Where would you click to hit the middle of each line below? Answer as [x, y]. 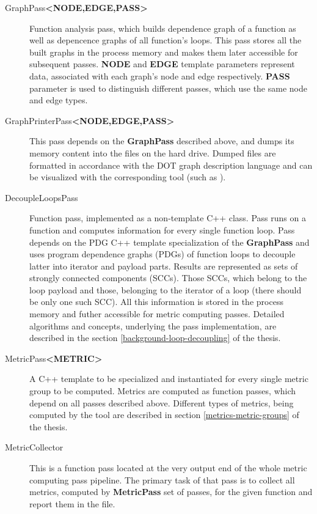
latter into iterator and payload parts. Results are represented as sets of [164, 266]
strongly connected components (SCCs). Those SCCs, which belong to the [168, 278]
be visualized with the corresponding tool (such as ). [128, 177]
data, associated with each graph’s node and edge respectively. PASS [160, 75]
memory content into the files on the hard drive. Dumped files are [153, 152]
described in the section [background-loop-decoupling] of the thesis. [155, 338]
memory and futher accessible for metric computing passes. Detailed [157, 314]
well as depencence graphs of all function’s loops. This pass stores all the [166, 40]
